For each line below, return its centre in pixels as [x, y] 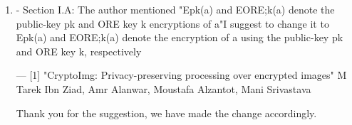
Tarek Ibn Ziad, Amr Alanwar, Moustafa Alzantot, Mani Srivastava [164, 88]
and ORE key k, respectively [79, 51]
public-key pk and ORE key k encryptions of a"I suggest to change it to [172, 23]
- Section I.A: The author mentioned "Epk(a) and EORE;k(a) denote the [175, 9]
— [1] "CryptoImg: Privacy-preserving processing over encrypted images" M [181, 75]
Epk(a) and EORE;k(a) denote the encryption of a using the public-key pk [180, 37]
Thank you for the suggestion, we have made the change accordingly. [166, 113]
